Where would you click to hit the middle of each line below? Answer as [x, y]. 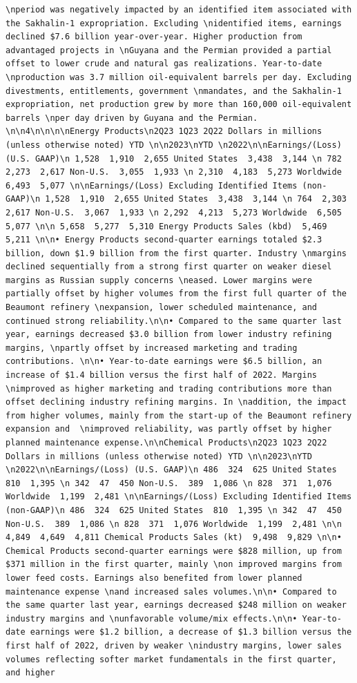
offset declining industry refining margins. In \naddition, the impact [176, 402]
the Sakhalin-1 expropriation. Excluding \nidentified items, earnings [174, 23]
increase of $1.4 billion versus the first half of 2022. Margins [162, 375]
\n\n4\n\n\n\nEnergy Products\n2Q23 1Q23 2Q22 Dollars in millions [164, 132]
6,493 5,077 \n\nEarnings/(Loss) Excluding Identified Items [152, 185]
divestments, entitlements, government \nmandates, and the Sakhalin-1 [174, 91]
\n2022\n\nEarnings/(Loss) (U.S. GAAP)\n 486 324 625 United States [171, 470]
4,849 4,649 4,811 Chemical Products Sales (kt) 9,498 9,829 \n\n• [174, 538]
